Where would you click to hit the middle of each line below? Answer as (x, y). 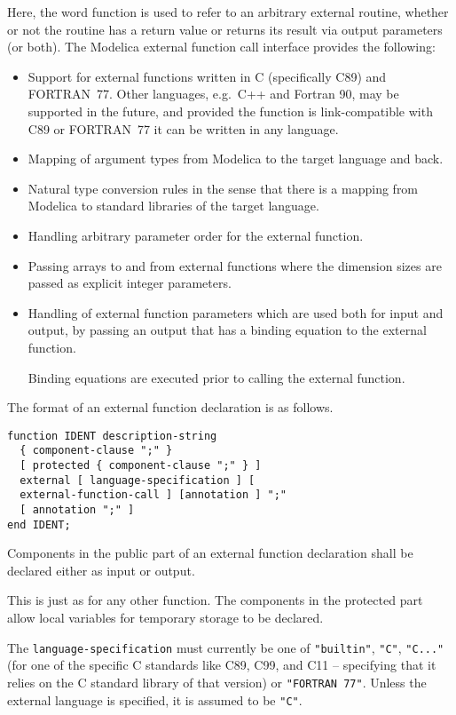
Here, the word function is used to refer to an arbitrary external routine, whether (228, 12)
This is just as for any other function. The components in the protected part (215, 600)
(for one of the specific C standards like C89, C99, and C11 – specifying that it (222, 665)
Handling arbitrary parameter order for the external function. (196, 235)
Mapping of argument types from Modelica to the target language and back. (236, 159)
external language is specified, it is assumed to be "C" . (155, 699)
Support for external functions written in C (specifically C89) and (207, 76)
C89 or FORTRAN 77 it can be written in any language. (183, 128)
